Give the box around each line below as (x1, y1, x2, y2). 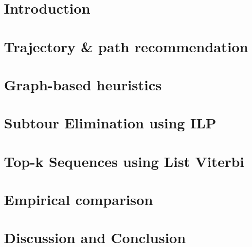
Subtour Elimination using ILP (4, 113, 216, 133)
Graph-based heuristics (4, 74, 162, 94)
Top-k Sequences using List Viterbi (4, 151, 244, 171)
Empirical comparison (4, 189, 153, 209)
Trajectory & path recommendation (4, 36, 249, 56)
